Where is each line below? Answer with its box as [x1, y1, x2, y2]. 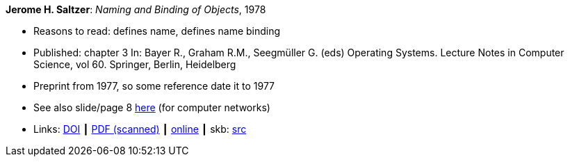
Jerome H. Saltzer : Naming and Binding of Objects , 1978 [6, 3, 266, 15]
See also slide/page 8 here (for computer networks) [33, 102, 270, 113]
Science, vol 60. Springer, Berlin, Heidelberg [33, 58, 236, 70]
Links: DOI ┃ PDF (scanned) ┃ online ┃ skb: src [33, 123, 247, 135]
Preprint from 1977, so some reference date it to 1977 [33, 80, 275, 92]
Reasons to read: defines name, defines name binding [33, 25, 281, 37]
